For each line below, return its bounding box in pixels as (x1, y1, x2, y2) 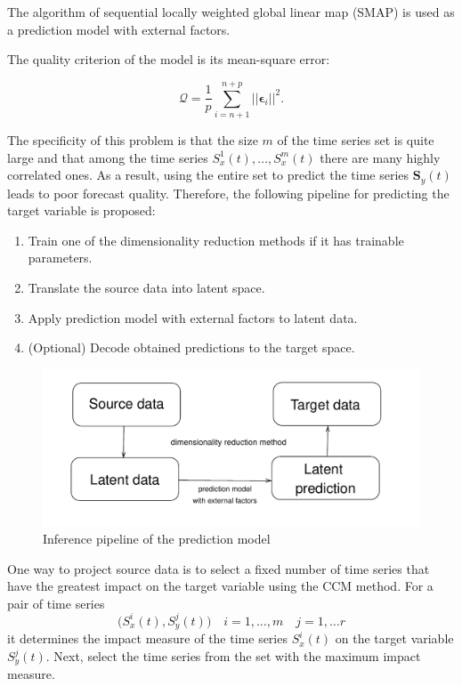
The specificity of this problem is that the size (7, 130, 258, 149)
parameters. (28, 248, 93, 267)
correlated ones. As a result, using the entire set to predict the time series (7, 165, 409, 184)
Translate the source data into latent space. (28, 278, 265, 296)
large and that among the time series (7, 148, 208, 166)
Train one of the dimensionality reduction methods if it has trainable (28, 230, 404, 249)
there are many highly (320, 148, 441, 166)
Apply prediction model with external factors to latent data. (28, 308, 358, 327)
